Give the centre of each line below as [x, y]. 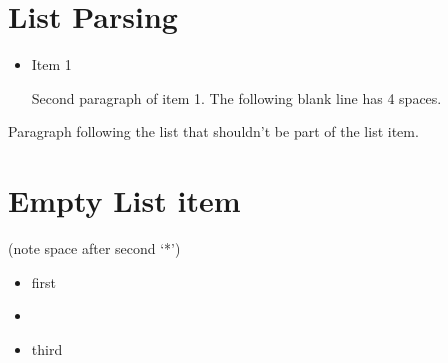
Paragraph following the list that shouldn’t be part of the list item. [213, 131]
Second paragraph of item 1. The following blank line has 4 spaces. [236, 97]
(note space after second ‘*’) [94, 248]
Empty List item [124, 200]
